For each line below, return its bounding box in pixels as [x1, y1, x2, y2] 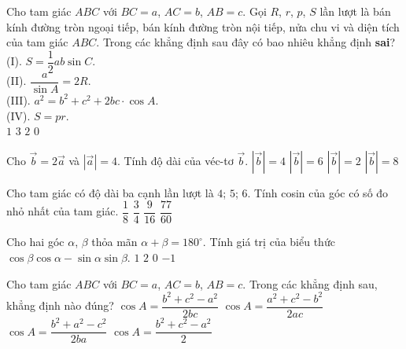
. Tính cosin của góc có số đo [247, 184, 389, 200]
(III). [6, 91, 31, 108]
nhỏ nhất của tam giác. [6, 203, 119, 219]
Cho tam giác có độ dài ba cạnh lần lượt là [6, 184, 214, 200]
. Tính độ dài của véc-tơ [116, 152, 234, 168]
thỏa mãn [91, 233, 138, 250]
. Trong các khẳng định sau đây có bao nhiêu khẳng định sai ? [96, 34, 396, 50]
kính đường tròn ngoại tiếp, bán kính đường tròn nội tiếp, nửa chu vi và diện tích [6, 18, 400, 35]
